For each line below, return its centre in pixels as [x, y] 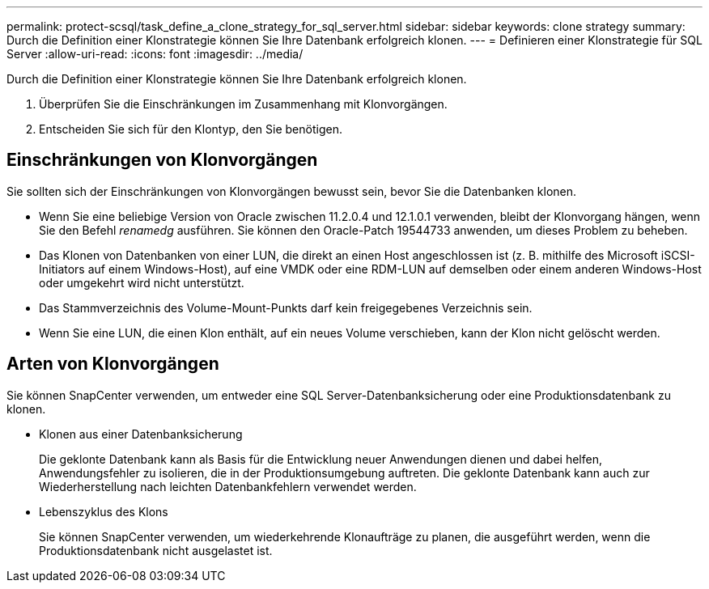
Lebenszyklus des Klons [104, 511]
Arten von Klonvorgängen [113, 364]
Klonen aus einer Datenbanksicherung [141, 434]
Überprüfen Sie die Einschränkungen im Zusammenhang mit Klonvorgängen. [243, 104]
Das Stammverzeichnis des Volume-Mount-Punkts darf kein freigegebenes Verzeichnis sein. [286, 307]
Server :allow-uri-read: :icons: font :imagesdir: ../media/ [155, 54]
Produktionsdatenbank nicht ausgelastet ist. [156, 550]
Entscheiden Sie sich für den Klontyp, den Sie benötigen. [191, 129]
